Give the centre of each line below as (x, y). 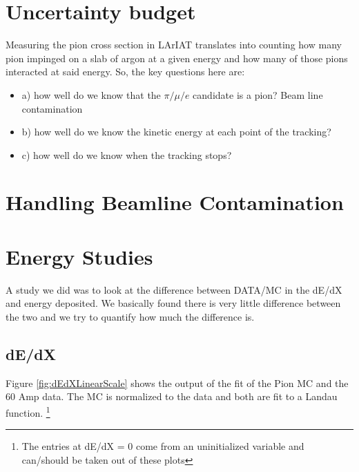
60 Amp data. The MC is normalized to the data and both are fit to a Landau (172, 396)
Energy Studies (79, 256)
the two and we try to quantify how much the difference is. (130, 316)
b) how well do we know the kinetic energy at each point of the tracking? (176, 132)
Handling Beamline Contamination (175, 202)
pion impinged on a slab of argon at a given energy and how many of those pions (177, 58)
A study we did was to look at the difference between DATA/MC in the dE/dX (174, 289)
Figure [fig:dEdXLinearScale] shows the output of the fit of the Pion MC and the (177, 383)
